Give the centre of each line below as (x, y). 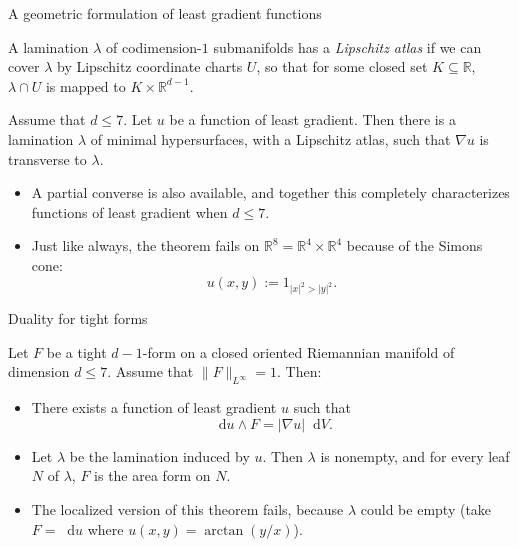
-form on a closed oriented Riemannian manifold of (298, 351)
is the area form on (152, 475)
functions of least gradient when (129, 211)
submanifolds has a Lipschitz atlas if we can (347, 46)
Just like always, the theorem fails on (145, 245)
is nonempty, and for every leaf (415, 455)
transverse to (47, 158)
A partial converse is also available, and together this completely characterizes (270, 192)
